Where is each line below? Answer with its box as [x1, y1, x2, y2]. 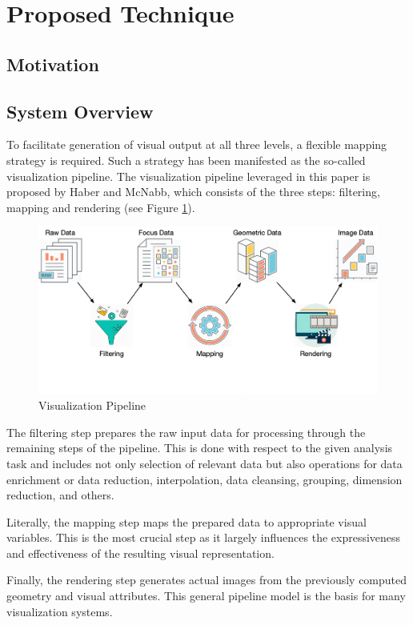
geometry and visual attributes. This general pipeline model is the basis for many [6, 587, 406, 604]
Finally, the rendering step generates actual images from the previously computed [6, 571, 407, 588]
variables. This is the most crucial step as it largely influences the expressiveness [6, 529, 401, 546]
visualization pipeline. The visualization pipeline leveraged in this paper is [6, 167, 371, 184]
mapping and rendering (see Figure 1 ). [6, 198, 195, 215]
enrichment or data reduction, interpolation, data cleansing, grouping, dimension [6, 471, 403, 487]
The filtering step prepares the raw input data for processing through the [6, 423, 366, 440]
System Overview [6, 98, 154, 123]
